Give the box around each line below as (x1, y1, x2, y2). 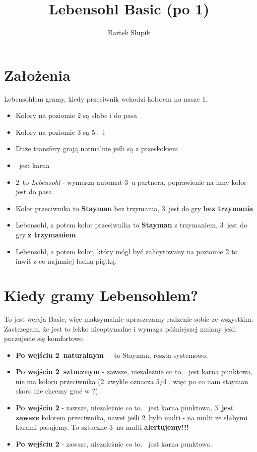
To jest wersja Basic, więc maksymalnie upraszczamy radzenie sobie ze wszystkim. (4, 313, 254, 324)
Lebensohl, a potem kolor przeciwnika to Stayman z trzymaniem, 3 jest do (15, 220, 248, 230)
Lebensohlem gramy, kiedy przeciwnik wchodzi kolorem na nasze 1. (4, 93, 208, 104)
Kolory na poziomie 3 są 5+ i (15, 126, 105, 137)
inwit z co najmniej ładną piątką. (15, 256, 117, 266)
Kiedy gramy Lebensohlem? (4, 284, 198, 305)
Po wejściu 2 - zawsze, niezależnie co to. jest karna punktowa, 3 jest (15, 402, 234, 413)
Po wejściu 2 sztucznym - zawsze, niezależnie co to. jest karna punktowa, (15, 366, 253, 377)
